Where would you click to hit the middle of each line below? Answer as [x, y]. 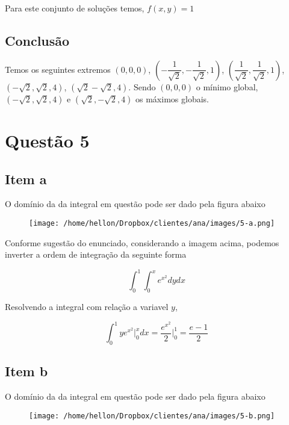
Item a [26, 178]
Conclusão [37, 40]
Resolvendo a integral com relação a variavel [87, 307]
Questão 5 [47, 140]
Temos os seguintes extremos [58, 69]
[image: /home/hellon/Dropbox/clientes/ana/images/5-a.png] [152, 223]
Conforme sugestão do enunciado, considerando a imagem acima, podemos [142, 242]
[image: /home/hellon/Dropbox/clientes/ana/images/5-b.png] [152, 416]
